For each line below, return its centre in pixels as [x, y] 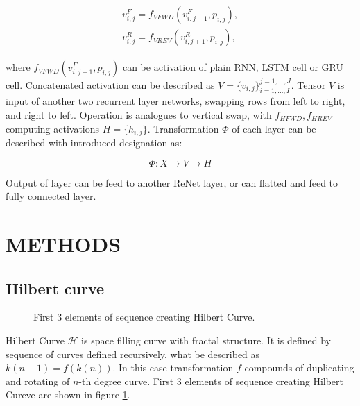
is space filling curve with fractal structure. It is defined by [206, 340]
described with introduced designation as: [94, 142]
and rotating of [38, 381]
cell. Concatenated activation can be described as [110, 84]
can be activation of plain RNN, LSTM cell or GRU [233, 67]
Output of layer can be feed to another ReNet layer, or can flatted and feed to [172, 182]
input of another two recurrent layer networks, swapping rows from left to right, [175, 101]
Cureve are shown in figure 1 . [68, 395]
